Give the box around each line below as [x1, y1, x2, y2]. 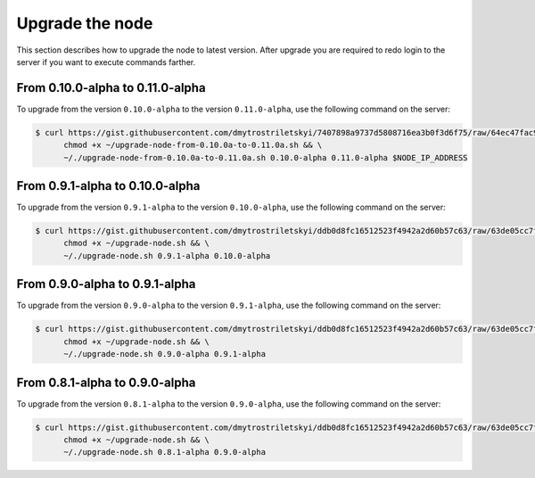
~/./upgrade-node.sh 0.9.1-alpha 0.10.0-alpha [63, 251, 271, 260]
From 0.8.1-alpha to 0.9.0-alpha [16, 375, 196, 390]
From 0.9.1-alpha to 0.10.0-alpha [16, 178, 201, 194]
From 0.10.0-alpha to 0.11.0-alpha [16, 80, 206, 95]
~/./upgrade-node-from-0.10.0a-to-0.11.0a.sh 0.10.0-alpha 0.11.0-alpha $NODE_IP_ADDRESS [63, 152, 468, 162]
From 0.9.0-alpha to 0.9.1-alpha [16, 276, 196, 292]
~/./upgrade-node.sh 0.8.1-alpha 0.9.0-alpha [63, 447, 267, 457]
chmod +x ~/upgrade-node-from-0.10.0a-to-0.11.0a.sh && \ [63, 140, 323, 151]
